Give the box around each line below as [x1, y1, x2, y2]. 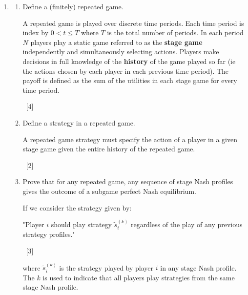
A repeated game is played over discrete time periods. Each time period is [22, 18, 244, 28]
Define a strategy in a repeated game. [22, 117, 135, 127]
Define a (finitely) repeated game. [22, 1, 124, 11]
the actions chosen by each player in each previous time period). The [22, 65, 229, 76]
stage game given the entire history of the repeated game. [22, 144, 195, 154]
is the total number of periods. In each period [107, 27, 244, 38]
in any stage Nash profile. [160, 262, 237, 273]
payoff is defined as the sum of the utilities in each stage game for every [22, 75, 237, 85]
